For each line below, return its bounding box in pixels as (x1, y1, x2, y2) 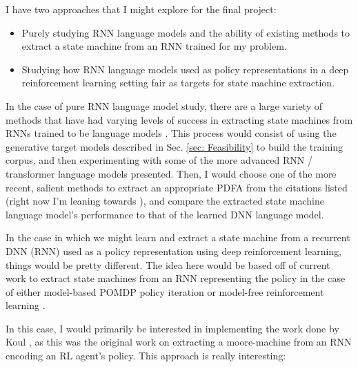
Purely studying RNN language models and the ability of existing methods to (21, 25, 350, 39)
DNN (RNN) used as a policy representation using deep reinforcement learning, (6, 243, 342, 258)
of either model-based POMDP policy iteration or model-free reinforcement (6, 284, 324, 299)
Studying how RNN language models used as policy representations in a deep (21, 62, 349, 76)
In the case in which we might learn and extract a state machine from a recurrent (6, 230, 350, 245)
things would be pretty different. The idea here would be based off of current (6, 257, 330, 272)
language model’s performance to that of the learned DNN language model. (6, 207, 324, 221)
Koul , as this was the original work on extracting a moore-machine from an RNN (6, 335, 352, 349)
